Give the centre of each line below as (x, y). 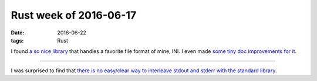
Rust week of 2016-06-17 (74, 15)
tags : (17, 40)
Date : (18, 33)
